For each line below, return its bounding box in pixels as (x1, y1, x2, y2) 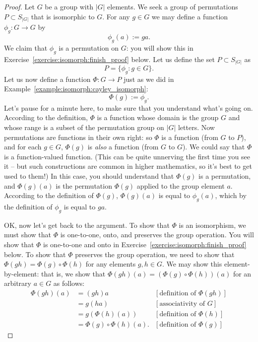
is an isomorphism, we (179, 219, 246, 230)
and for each (4, 141, 42, 152)
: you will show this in (126, 42, 193, 53)
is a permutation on (59, 42, 119, 53)
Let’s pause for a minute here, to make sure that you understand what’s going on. (4, 102, 253, 113)
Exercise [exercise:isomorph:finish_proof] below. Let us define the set (4, 54, 215, 64)
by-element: (4, 268, 39, 278)
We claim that (4, 42, 48, 53)
